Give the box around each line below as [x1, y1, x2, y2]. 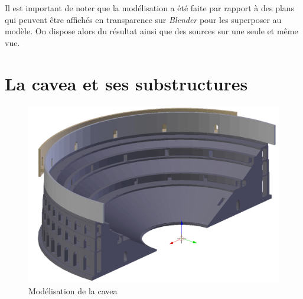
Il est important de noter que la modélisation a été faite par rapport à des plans [5, 2, 295, 14]
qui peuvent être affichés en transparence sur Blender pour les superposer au [5, 13, 282, 25]
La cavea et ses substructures [5, 71, 248, 95]
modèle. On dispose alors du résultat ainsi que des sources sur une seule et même [5, 25, 298, 37]
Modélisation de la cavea [28, 285, 118, 297]
